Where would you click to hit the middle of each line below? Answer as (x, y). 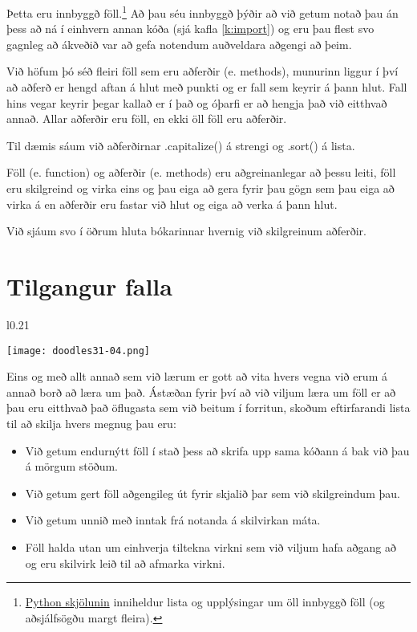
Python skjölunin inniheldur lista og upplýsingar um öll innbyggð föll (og (205, 602)
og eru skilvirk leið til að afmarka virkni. (125, 563)
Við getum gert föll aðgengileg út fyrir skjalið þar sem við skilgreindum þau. (213, 493)
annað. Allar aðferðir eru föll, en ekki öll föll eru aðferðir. (147, 118)
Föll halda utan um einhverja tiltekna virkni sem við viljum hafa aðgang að (211, 546)
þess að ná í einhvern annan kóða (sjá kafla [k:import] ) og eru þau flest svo (190, 29)
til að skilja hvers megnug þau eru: (91, 423)
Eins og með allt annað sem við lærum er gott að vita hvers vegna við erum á (197, 376)
